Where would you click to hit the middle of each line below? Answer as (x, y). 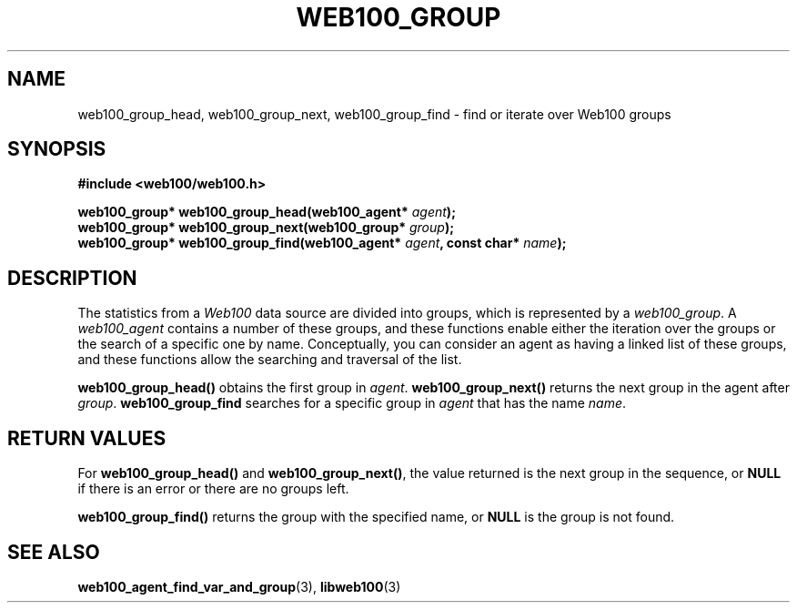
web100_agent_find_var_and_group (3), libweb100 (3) (239, 586)
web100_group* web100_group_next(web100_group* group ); (266, 228)
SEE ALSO (54, 552)
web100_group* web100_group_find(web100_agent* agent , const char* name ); (322, 243)
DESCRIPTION (72, 278)
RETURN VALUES (87, 438)
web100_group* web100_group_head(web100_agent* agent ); (267, 212)
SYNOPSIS (57, 149)
